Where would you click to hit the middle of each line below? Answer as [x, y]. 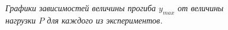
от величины [201, 8]
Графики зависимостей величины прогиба [81, 8]
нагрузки [21, 20]
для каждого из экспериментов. [105, 20]
